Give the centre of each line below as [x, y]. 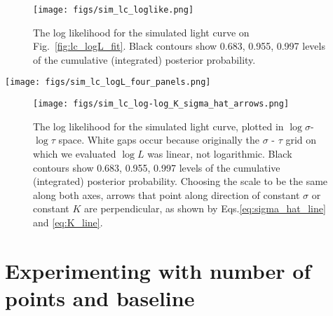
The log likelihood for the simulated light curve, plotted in [158, 126]
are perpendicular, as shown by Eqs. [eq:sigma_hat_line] [205, 208]
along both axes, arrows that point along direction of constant [166, 194]
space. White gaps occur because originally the [159, 140]
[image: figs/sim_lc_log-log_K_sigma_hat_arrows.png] [161, 104]
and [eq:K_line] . [68, 222]
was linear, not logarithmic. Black [220, 153]
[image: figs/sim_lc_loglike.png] [114, 10]
